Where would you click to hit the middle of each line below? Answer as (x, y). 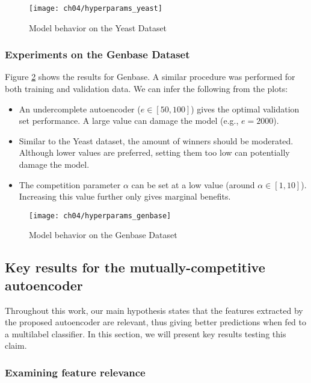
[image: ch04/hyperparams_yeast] (96, 8)
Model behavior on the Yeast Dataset (98, 27)
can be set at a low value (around (193, 184)
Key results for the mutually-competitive (135, 267)
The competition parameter (70, 184)
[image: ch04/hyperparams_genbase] (100, 216)
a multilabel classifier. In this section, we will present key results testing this (146, 333)
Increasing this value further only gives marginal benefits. (125, 196)
